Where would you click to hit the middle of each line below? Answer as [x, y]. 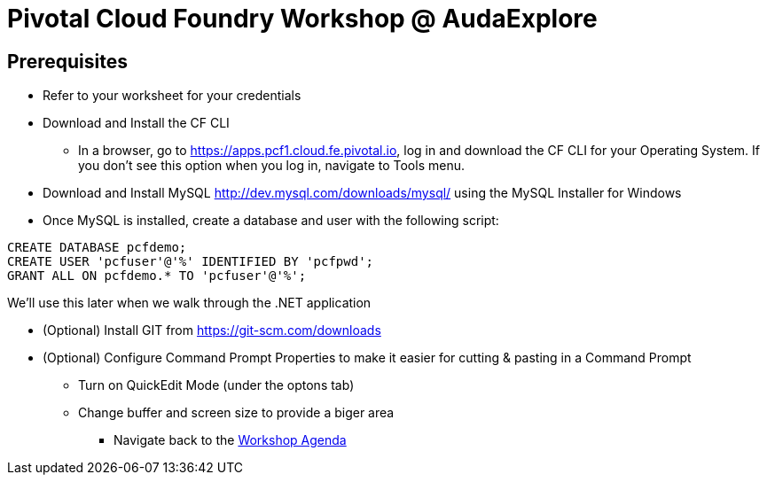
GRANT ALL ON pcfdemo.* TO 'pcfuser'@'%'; [157, 276]
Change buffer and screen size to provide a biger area [236, 413]
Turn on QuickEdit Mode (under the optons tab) [216, 385]
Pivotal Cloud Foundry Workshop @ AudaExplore [302, 19]
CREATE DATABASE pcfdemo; [97, 248]
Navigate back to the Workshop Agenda [230, 440]
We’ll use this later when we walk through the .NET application [189, 303]
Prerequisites [67, 61]
